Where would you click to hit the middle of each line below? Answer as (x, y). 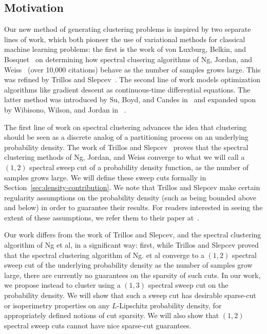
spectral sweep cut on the (188, 285)
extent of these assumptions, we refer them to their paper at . (102, 217)
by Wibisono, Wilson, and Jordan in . (65, 109)
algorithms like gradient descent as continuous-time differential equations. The (127, 89)
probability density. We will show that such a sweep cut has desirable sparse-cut (130, 295)
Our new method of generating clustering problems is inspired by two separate (128, 29)
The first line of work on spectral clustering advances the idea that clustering (126, 127)
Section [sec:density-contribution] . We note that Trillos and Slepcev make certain (132, 187)
